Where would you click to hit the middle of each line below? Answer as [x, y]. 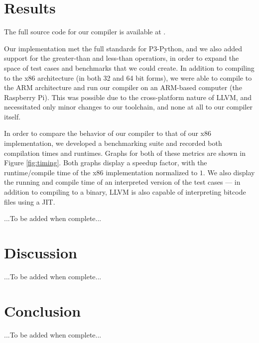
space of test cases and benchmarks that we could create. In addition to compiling [129, 67]
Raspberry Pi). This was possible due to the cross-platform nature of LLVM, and [128, 97]
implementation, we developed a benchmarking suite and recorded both [113, 143]
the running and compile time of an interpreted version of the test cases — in [122, 182]
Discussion [41, 252]
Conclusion [43, 310]
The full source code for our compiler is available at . [85, 32]
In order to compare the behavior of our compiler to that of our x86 [108, 133]
